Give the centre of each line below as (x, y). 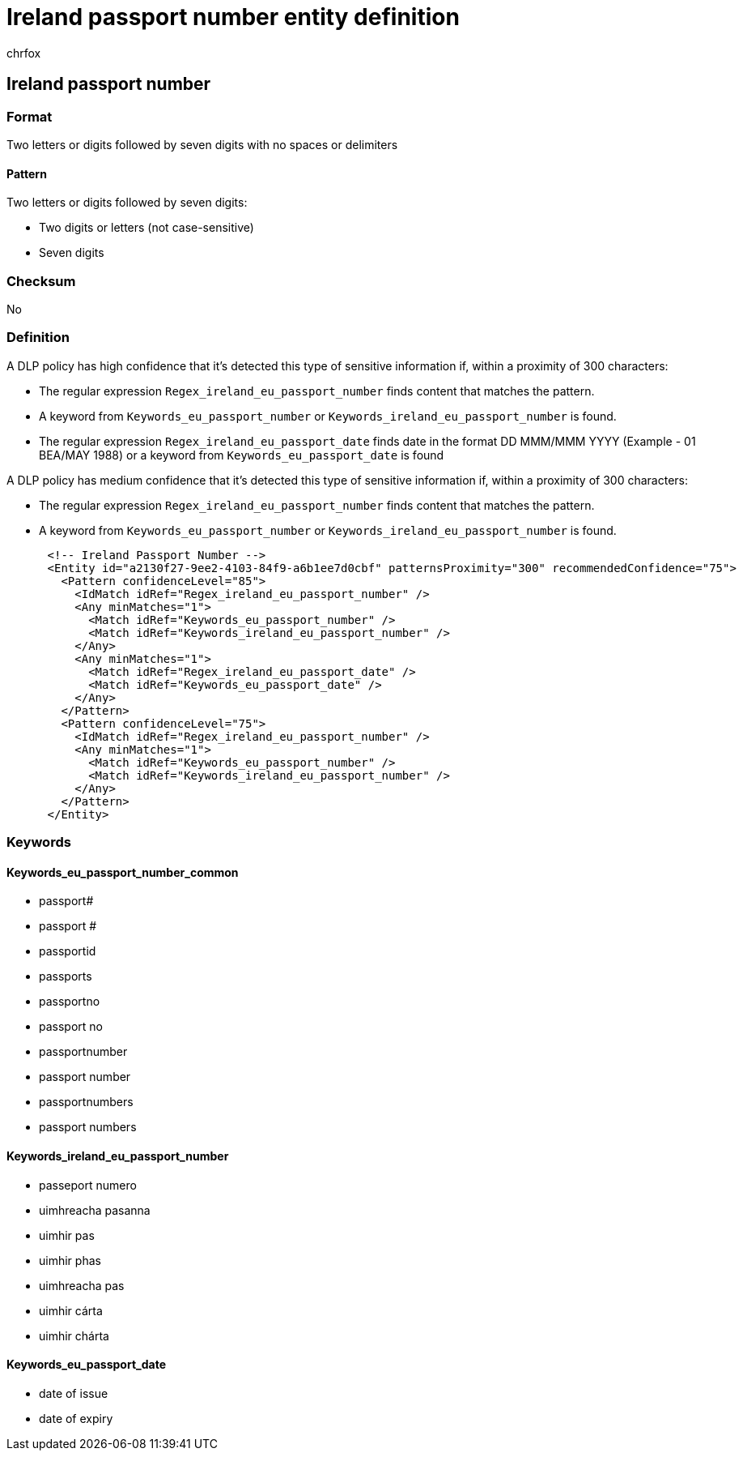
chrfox (24, 53)
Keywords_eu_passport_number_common (123, 872)
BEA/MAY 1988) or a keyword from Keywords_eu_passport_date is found (242, 455)
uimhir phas (70, 1260)
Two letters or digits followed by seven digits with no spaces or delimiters (202, 144)
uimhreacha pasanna (95, 1210)
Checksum (41, 281)
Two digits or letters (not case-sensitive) (146, 228)
